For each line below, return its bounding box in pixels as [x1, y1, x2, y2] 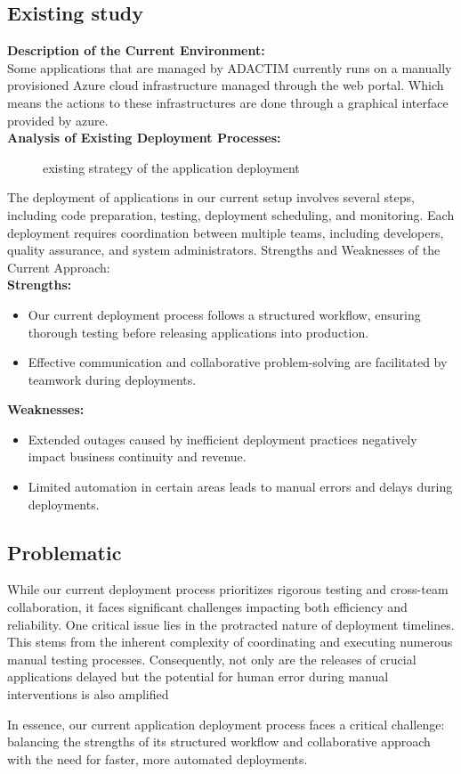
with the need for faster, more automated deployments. [7, 749, 308, 768]
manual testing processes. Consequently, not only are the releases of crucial [7, 649, 417, 668]
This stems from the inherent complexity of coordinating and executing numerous [7, 632, 453, 651]
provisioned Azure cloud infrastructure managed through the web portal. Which [7, 76, 444, 94]
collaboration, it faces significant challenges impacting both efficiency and [7, 598, 408, 616]
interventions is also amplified [7, 685, 169, 704]
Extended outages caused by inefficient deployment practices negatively [28, 429, 417, 448]
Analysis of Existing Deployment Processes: [7, 128, 281, 147]
